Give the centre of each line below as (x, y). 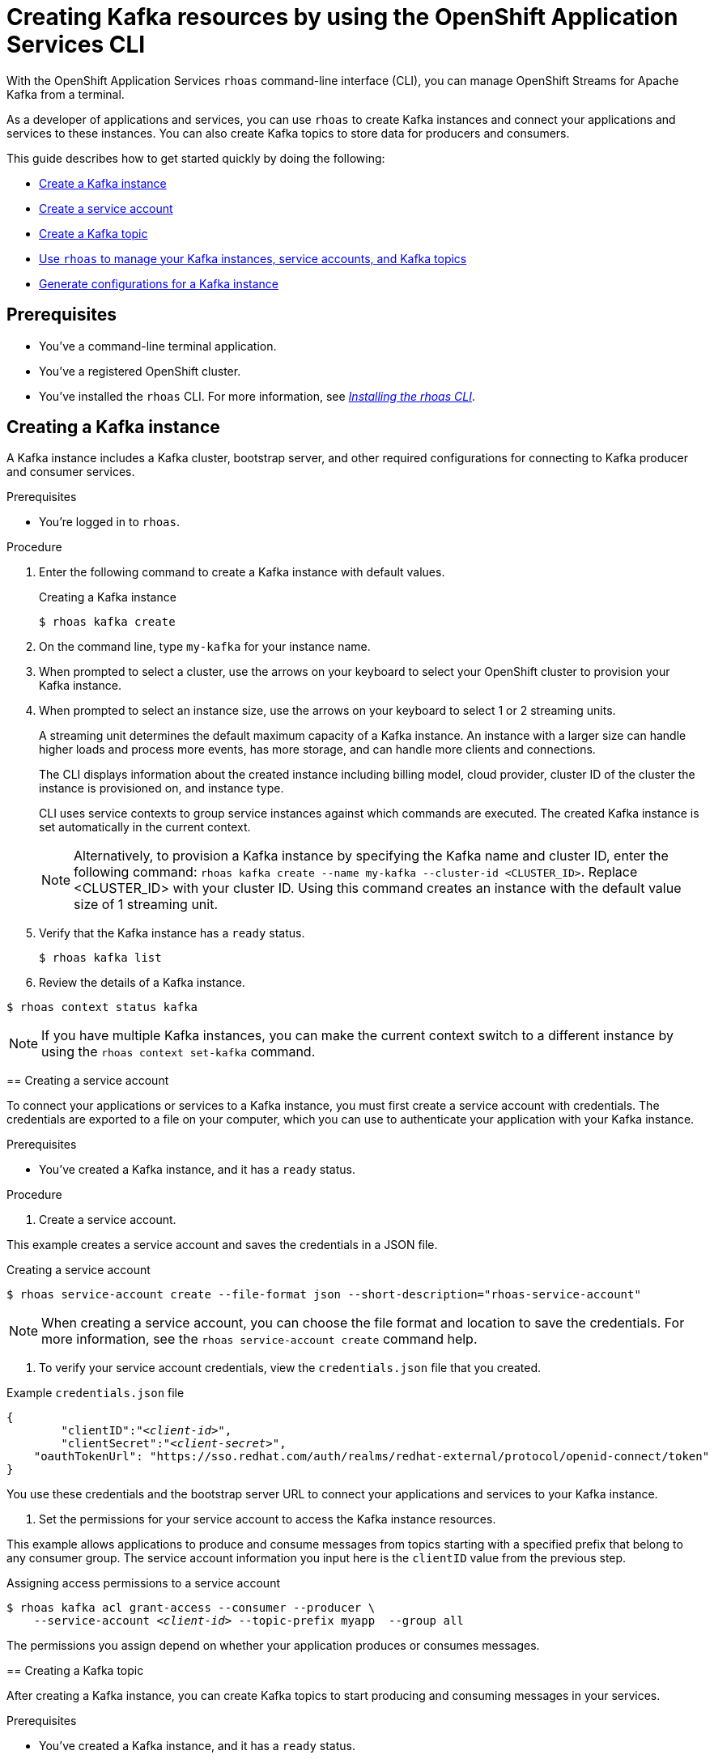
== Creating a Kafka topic (75, 1671)
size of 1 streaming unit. (146, 905)
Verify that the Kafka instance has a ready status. (172, 933)
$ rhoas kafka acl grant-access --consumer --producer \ (191, 1608)
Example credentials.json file (96, 1393)
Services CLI (76, 45)
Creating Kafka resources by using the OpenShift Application (342, 17)
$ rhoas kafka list (100, 958)
